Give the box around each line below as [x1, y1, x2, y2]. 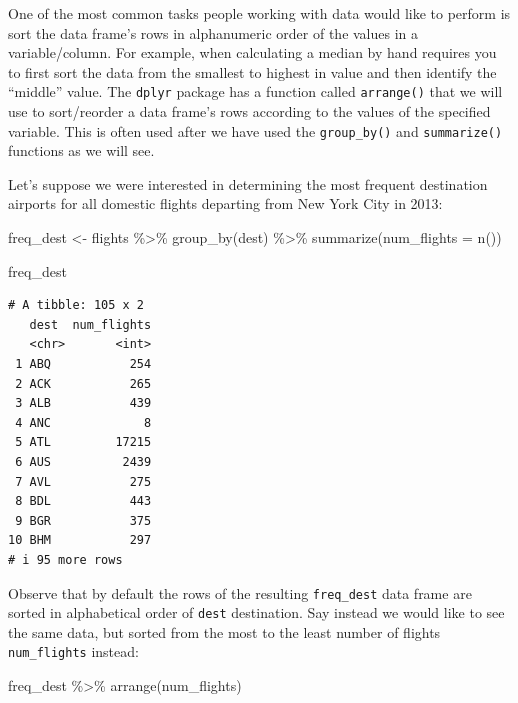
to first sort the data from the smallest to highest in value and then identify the [8, 61, 497, 82]
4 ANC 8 [15, 415, 152, 430]
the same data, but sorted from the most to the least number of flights [8, 621, 441, 642]
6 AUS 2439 [15, 455, 152, 469]
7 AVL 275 [15, 474, 152, 489]
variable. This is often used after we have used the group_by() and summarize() [8, 120, 503, 141]
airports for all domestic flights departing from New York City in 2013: [8, 193, 443, 214]
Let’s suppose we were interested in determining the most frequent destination [8, 173, 488, 194]
